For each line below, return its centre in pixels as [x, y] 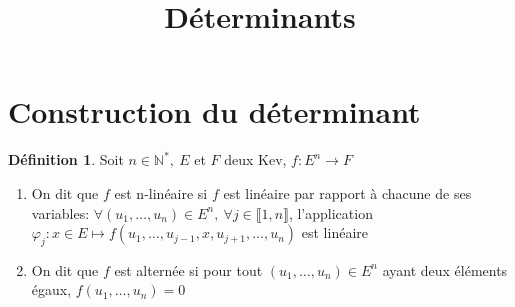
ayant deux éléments [445, 269]
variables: [60, 212]
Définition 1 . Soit [66, 159]
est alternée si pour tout [188, 269]
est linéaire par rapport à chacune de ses [347, 192]
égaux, [51, 289]
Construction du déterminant [214, 111]
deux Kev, [255, 159]
